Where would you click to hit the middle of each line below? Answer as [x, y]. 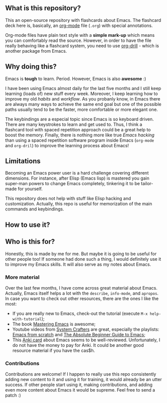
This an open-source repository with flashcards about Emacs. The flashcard [83, 20]
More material [22, 277]
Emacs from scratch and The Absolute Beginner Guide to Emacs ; [79, 334]
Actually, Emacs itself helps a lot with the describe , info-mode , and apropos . [82, 293]
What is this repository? [43, 8]
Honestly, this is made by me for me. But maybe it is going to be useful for [81, 254]
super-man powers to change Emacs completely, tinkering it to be [73, 184]
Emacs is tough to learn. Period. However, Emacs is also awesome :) [76, 79]
